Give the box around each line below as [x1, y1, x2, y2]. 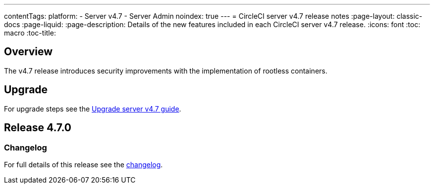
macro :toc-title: [4, 29, 56, 37]
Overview [4, 45, 53, 58]
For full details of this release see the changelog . [4, 160, 163, 169]
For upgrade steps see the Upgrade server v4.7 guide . [4, 104, 181, 113]
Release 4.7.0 [4, 121, 72, 134]
